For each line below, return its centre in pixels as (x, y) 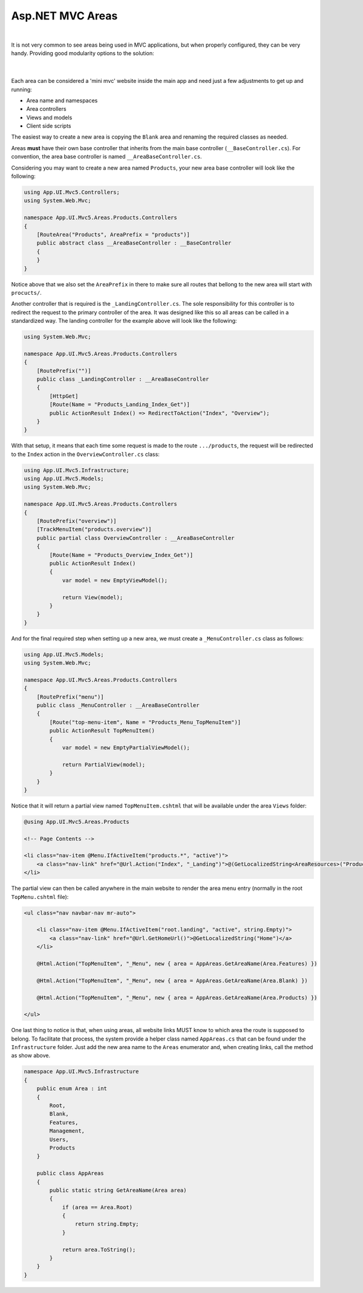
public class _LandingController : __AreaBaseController (123, 379)
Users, (59, 1139)
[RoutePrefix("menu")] (70, 697)
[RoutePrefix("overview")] (77, 521)
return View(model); (93, 597)
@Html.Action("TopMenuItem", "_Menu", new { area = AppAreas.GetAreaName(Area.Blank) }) (172, 980)
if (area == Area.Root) (97, 1207)
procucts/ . (26, 292)
